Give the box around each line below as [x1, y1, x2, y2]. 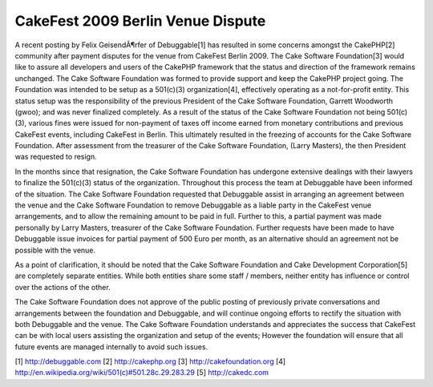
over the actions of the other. [14, 282, 111, 292]
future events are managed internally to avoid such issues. [14, 341, 208, 352]
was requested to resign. [14, 152, 98, 162]
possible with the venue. [14, 245, 96, 255]
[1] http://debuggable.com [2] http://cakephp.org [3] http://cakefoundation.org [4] [14, 357, 286, 366]
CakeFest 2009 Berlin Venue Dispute [14, 12, 266, 30]
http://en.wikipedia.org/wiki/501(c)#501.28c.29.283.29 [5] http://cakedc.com [14, 368, 269, 377]
